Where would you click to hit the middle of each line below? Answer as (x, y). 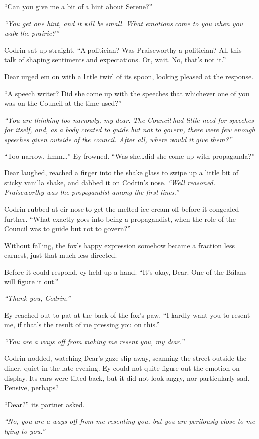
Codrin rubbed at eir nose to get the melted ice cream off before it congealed (122, 209)
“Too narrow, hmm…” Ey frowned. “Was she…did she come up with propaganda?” (129, 156)
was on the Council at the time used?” (63, 103)
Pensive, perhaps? (32, 387)
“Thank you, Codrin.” (38, 298)
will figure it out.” (32, 281)
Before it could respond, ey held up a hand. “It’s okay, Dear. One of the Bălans (126, 271)
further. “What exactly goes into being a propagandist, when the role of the (120, 219)
